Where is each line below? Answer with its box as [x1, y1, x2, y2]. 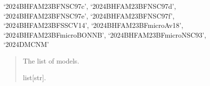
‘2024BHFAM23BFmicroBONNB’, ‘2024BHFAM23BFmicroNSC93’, [3, 29, 207, 40]
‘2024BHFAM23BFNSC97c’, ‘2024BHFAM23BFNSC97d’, [3, 1, 176, 11]
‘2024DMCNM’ [3, 39, 49, 49]
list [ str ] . [23, 72, 46, 82]
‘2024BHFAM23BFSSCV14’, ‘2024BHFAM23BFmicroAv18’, [3, 20, 184, 30]
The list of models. [23, 55, 79, 65]
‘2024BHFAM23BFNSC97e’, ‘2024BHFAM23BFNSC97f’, [3, 10, 175, 21]
